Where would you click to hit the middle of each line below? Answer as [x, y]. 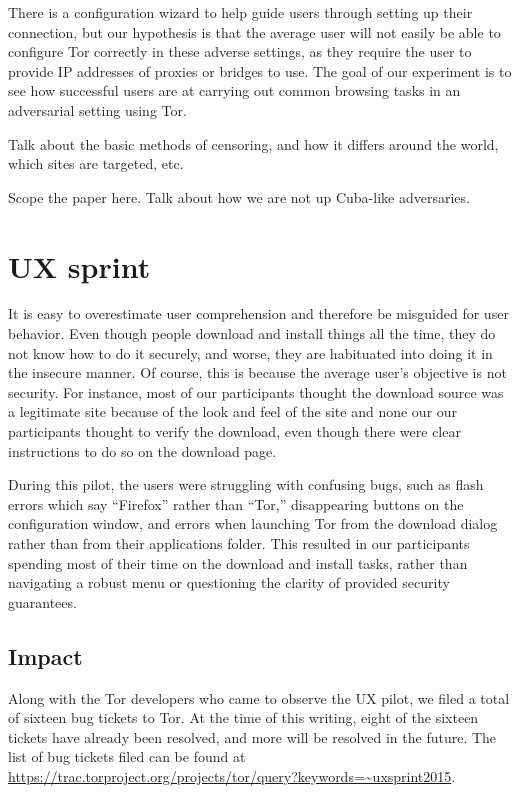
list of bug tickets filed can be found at [127, 756]
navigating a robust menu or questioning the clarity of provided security [229, 582]
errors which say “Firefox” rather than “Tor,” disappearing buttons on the [236, 503]
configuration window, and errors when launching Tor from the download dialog [253, 523]
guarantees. [42, 601]
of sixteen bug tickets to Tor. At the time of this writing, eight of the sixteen [243, 717]
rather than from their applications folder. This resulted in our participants [239, 543]
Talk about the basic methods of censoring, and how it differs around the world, [253, 143]
